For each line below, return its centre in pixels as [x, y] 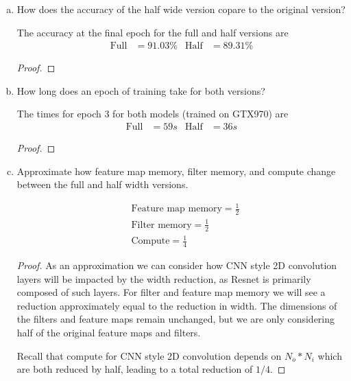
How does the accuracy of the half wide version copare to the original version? [181, 9]
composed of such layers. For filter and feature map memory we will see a [171, 292]
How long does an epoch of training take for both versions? [141, 90]
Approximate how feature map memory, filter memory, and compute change [176, 171]
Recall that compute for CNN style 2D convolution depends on [149, 355]
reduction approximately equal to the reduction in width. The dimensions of [177, 305]
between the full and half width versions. [102, 184]
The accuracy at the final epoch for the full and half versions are [153, 32]
